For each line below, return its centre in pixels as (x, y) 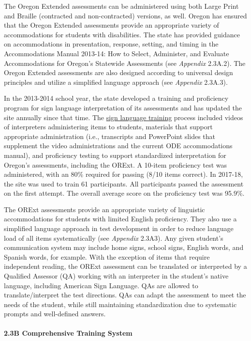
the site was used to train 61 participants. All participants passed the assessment (124, 183)
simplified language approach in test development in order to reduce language (119, 228)
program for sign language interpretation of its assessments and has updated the (123, 107)
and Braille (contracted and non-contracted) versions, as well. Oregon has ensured (125, 15)
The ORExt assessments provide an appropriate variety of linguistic (104, 209)
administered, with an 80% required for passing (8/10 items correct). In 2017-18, (124, 174)
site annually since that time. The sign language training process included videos (124, 117)
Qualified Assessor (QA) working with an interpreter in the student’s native (116, 276)
